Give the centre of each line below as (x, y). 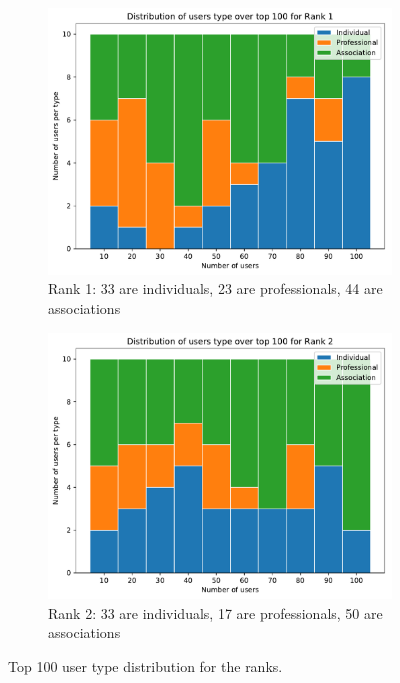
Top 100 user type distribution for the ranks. (145, 666)
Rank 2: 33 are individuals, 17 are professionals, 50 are (215, 612)
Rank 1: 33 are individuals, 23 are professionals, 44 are (215, 288)
